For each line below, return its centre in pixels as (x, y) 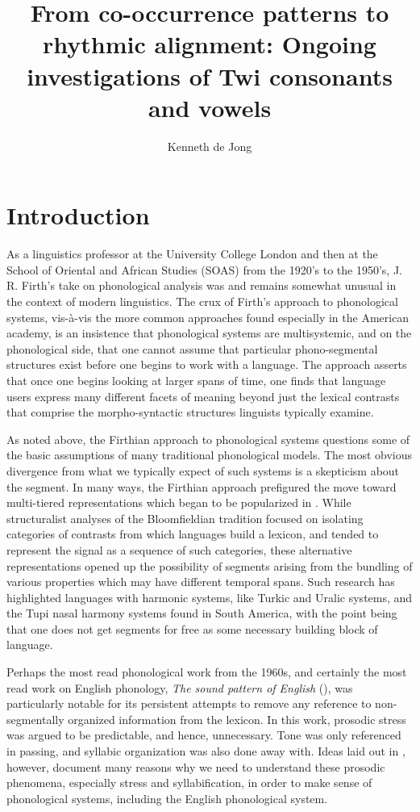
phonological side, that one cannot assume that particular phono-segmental (192, 348)
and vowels (210, 107)
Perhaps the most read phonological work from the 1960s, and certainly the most (207, 672)
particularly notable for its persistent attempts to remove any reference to (189, 703)
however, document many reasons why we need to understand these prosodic (196, 766)
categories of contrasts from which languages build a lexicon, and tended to (193, 534)
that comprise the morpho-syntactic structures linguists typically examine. (190, 412)
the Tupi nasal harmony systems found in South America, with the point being (202, 613)
